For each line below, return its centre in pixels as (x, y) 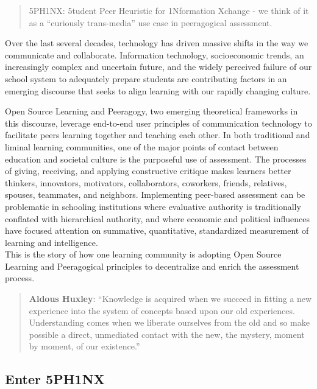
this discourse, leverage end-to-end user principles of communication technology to (158, 123)
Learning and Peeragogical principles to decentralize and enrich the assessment (152, 266)
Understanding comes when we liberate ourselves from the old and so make (169, 322)
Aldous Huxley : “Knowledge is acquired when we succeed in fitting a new (170, 299)
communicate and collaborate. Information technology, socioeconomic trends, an (155, 54)
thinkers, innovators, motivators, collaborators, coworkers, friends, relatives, (146, 182)
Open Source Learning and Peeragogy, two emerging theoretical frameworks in (151, 111)
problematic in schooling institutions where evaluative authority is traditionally (153, 206)
